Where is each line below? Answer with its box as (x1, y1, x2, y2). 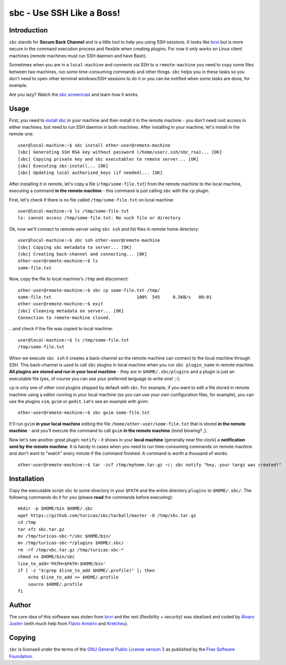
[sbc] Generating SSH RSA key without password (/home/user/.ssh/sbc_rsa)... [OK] (18, 149, 222, 155)
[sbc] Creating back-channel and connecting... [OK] (18, 251, 147, 257)
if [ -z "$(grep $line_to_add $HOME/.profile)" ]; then (18, 568, 155, 573)
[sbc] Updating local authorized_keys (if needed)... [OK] (18, 170, 163, 175)
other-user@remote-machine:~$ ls (18, 258, 98, 264)
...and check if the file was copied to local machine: (9, 326, 113, 332)
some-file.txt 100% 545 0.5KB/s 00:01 (18, 294, 212, 300)
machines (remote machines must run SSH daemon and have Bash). (9, 53, 147, 58)
